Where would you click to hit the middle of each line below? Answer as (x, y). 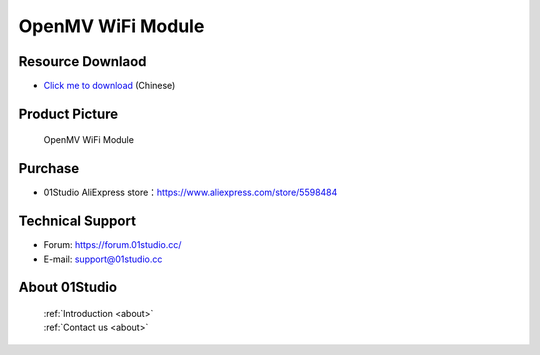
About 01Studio (68, 287)
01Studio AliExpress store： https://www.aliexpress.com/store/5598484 (190, 192)
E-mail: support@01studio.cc (103, 259)
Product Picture (68, 113)
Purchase (49, 168)
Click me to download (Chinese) (109, 86)
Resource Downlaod (82, 61)
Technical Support (77, 221)
